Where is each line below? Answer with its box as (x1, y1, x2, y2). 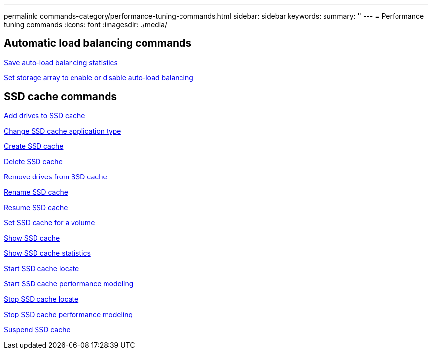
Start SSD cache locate (4, 264, 79, 273)
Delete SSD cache (4, 157, 63, 166)
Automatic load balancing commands (4, 37, 192, 50)
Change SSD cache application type (4, 126, 121, 135)
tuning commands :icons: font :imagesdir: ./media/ (4, 20, 167, 29)
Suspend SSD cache (4, 325, 71, 334)
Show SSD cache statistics (4, 248, 91, 257)
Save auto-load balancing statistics (4, 58, 118, 67)
